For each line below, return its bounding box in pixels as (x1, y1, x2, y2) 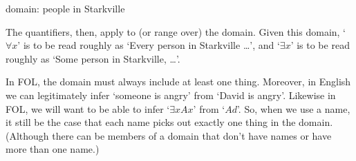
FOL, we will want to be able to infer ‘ (6, 101, 170, 116)
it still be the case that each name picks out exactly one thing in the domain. (6, 115, 333, 129)
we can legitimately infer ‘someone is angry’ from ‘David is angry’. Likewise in (6, 87, 336, 102)
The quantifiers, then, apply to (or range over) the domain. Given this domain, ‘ (6, 24, 346, 39)
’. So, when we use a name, (236, 101, 350, 116)
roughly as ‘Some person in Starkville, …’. (6, 51, 180, 65)
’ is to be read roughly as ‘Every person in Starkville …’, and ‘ (17, 38, 280, 52)
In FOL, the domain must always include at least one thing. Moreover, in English (6, 74, 351, 89)
